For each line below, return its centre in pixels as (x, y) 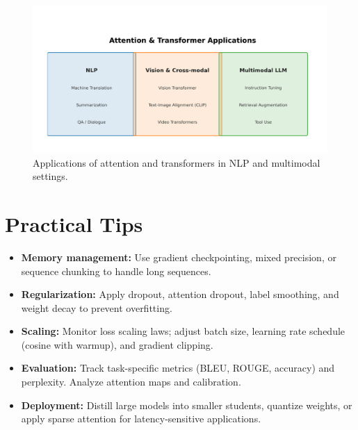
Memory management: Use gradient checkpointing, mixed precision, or (179, 257)
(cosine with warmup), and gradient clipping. (117, 344)
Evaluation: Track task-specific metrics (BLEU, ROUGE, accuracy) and (178, 368)
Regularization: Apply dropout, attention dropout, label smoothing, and (180, 294)
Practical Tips (74, 223)
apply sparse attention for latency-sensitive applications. (141, 419)
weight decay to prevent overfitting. (97, 307)
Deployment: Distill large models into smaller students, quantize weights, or (187, 405)
